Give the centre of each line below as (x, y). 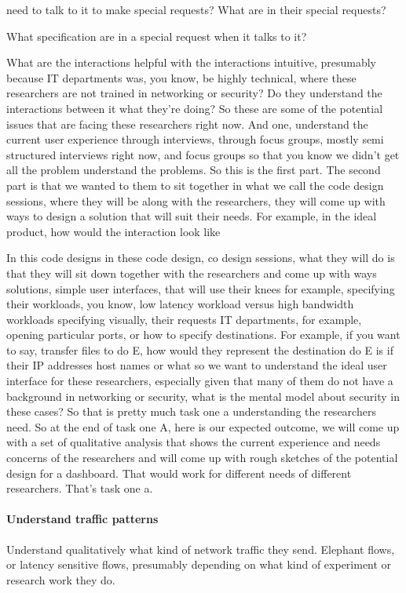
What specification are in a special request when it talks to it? (157, 36)
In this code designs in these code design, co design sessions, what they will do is (201, 258)
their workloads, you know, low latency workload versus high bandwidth (180, 304)
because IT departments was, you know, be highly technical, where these (181, 77)
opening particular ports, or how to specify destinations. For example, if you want (203, 335)
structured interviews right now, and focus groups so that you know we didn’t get (203, 154)
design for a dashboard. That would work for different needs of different (179, 473)
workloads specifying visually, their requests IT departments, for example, (184, 319)
